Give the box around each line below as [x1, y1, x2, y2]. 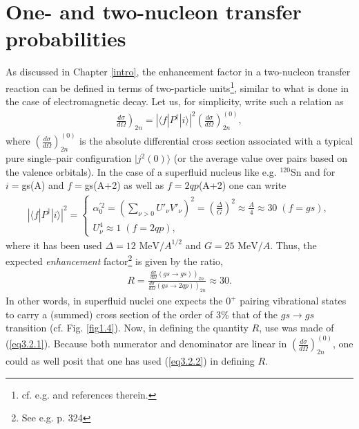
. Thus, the [270, 237, 317, 252]
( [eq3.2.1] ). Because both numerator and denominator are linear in [6, 336, 287, 351]
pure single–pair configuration [6, 151, 132, 165]
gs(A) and [21, 178, 64, 192]
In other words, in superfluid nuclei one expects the [6, 293, 223, 308]
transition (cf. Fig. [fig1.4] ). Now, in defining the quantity [6, 320, 249, 335]
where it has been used [6, 237, 102, 252]
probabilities [6, 24, 126, 53]
